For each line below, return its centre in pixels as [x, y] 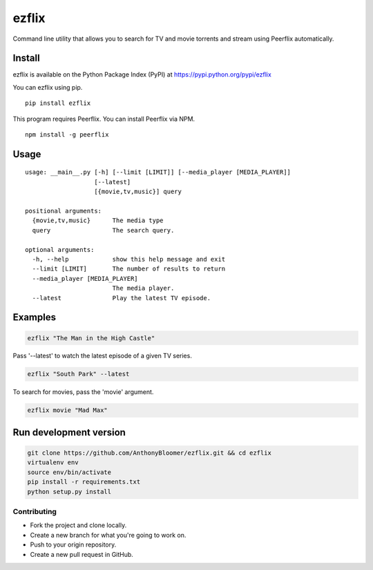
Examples [35, 317]
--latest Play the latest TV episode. [121, 298]
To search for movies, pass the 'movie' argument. [83, 392]
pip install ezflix [58, 103]
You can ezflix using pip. [48, 87]
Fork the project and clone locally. [78, 525]
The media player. [143, 288]
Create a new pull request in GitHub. [82, 554]
